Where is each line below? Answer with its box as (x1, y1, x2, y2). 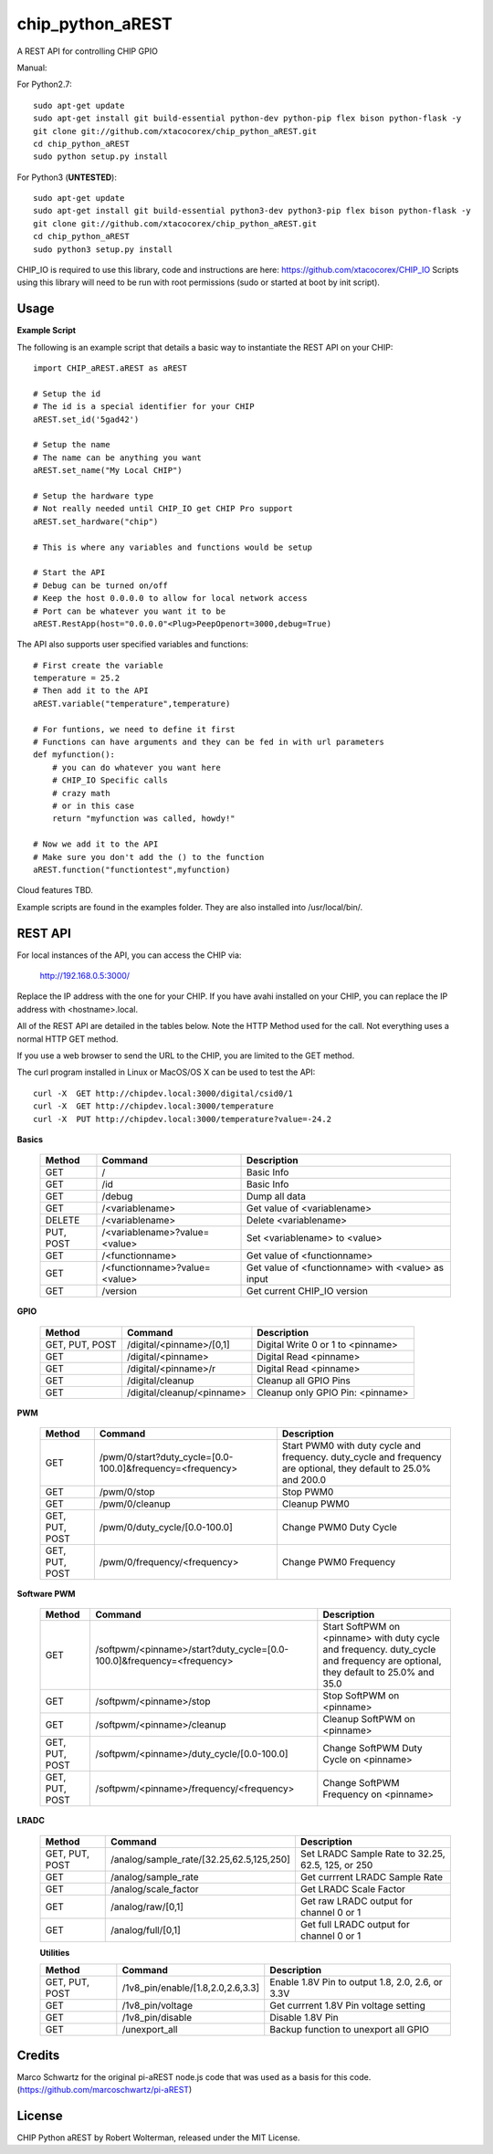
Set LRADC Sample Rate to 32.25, (299, 1847, 446, 1860)
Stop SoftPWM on (322, 1689, 400, 1702)
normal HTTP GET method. (16, 1033, 119, 1045)
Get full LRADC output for (299, 1918, 410, 1930)
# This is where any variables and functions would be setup (33, 541, 312, 552)
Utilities (39, 1947, 70, 1958)
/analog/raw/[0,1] (110, 1900, 184, 1913)
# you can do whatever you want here (51, 762, 221, 772)
